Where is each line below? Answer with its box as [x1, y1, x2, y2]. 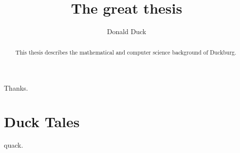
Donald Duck [107, 26, 147, 37]
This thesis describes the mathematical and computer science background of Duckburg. [15, 48, 237, 56]
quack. [4, 139, 23, 150]
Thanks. [4, 83, 28, 93]
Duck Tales [4, 111, 80, 131]
